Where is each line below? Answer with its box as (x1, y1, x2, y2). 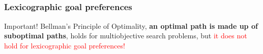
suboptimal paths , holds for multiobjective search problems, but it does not (4, 30, 247, 41)
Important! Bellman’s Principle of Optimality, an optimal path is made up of (4, 20, 258, 31)
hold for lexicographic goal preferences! (4, 40, 125, 50)
